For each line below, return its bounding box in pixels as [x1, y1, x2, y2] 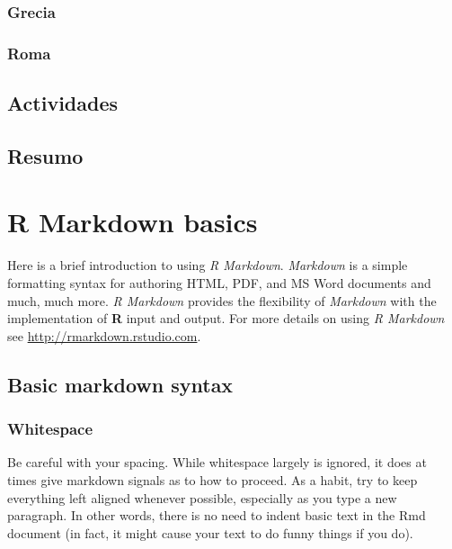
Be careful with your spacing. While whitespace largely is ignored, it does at [7, 453, 427, 472]
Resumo [7, 141, 84, 169]
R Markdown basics [7, 203, 258, 240]
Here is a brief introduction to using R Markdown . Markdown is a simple [7, 256, 408, 274]
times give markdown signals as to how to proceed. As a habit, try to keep [7, 470, 418, 489]
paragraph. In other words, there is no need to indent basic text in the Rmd [7, 506, 426, 525]
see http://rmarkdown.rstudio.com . [7, 326, 201, 345]
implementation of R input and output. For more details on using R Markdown [7, 309, 445, 328]
